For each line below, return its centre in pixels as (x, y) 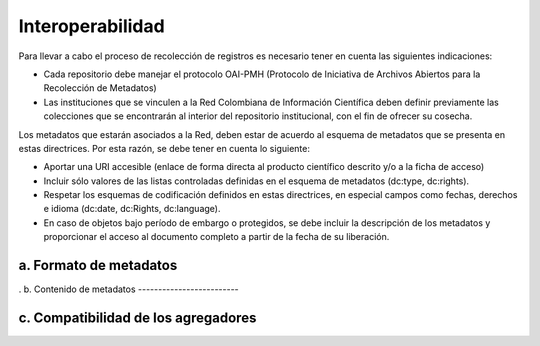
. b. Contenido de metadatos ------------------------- (128, 289)
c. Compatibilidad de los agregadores (137, 317)
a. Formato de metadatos (98, 265)
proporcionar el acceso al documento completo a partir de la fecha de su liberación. (216, 237)
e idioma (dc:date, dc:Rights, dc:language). (132, 209)
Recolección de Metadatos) (100, 88)
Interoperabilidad (91, 26)
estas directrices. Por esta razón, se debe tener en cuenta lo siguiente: (164, 148)
